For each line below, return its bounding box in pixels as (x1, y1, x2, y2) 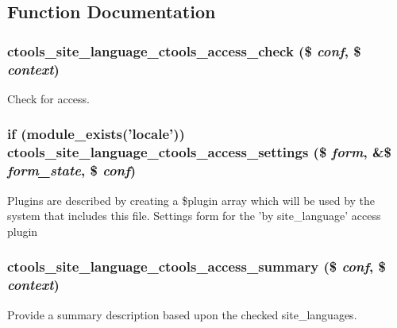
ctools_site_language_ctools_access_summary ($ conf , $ (7, 257, 386, 276)
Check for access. (7, 90, 90, 106)
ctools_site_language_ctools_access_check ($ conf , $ (7, 41, 361, 60)
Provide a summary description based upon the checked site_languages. (7, 306, 357, 322)
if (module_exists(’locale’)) (7, 124, 185, 144)
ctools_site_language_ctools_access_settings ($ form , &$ (7, 142, 391, 162)
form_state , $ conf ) (7, 160, 137, 180)
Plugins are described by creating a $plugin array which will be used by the (7, 191, 376, 208)
